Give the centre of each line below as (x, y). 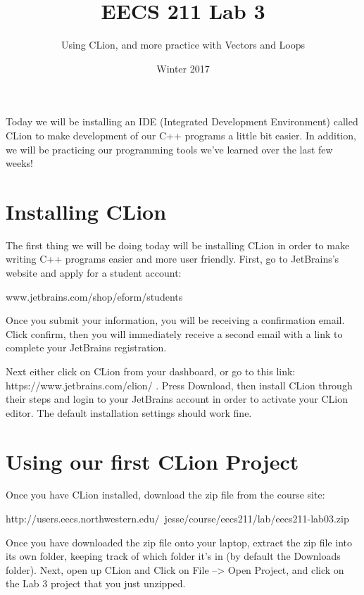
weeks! (19, 163)
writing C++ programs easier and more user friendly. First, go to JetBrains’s (172, 259)
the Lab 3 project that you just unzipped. (96, 583)
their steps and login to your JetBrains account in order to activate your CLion (177, 399)
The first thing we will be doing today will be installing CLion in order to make (178, 245)
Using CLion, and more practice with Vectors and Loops (183, 45)
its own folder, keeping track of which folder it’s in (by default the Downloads (173, 556)
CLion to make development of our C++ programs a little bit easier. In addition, (181, 135)
